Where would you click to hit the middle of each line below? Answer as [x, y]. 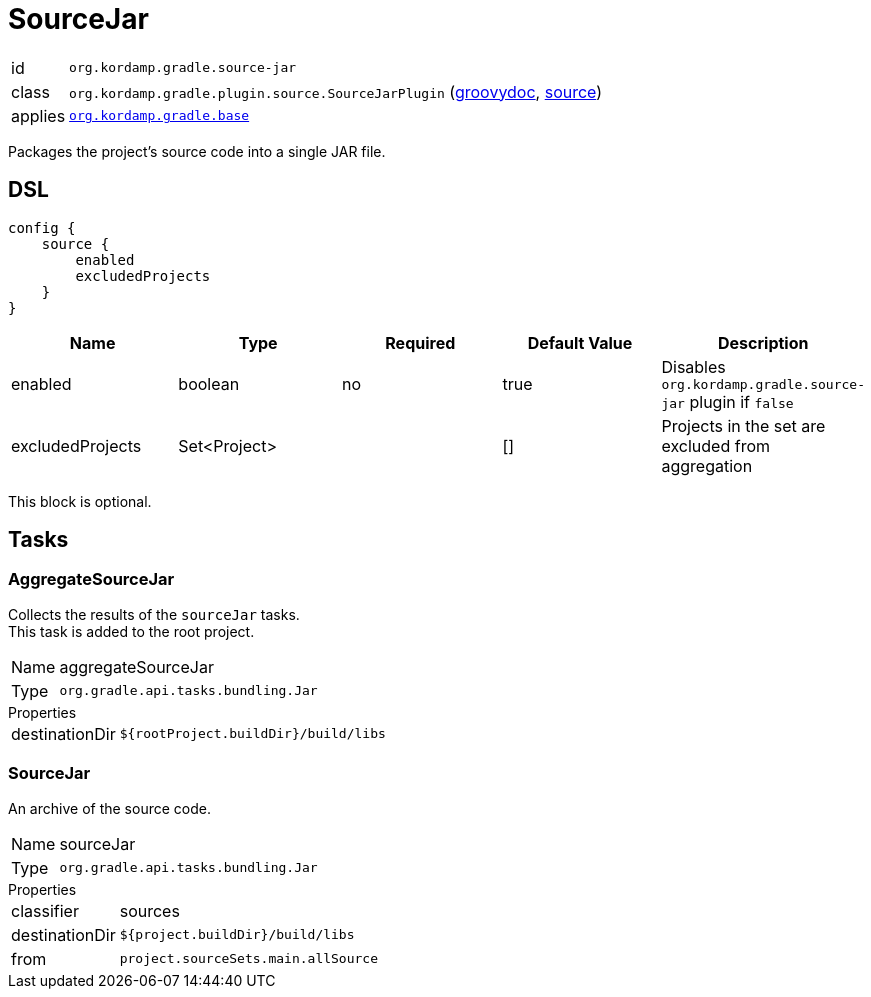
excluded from [715, 445]
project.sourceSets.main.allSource [248, 959]
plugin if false [741, 401]
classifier [45, 910]
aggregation [707, 465]
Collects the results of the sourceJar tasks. [154, 614]
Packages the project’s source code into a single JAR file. [197, 151]
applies [38, 115]
